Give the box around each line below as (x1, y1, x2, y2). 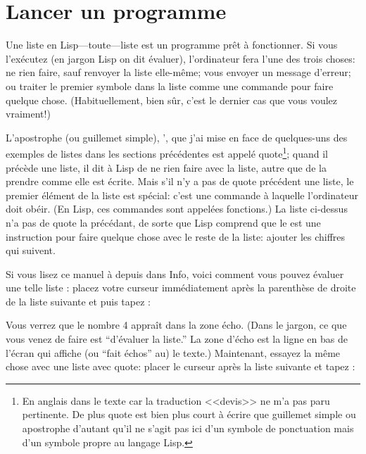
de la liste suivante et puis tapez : (6, 294, 151, 308)
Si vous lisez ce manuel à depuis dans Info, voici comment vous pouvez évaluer (6, 266, 344, 281)
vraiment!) (6, 106, 51, 121)
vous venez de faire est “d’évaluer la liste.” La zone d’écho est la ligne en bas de (6, 332, 348, 346)
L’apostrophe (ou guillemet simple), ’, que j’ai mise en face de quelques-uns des (6, 130, 348, 144)
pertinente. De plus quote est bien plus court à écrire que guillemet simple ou (22, 407, 356, 422)
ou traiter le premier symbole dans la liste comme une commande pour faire (6, 78, 334, 93)
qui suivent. (6, 243, 56, 258)
